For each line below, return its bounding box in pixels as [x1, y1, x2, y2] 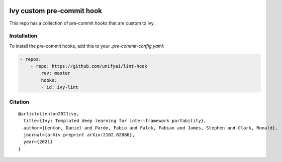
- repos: [20, 56, 42, 62]
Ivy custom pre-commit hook [9, 7, 103, 15]
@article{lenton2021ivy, [18, 111, 79, 116]
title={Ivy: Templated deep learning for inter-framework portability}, [23, 118, 207, 124]
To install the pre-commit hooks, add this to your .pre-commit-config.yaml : [9, 43, 164, 49]
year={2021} [23, 139, 53, 145]
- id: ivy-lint [41, 84, 79, 90]
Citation [9, 98, 30, 105]
